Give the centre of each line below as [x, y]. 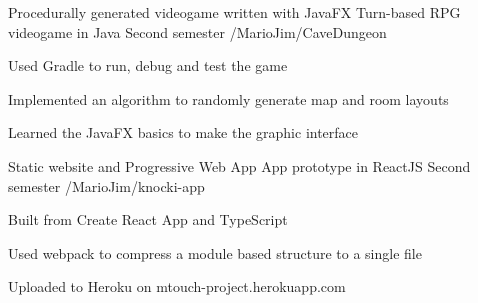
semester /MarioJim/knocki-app [106, 185]
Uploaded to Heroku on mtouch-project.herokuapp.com [177, 286]
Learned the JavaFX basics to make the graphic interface [183, 132]
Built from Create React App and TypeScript [148, 219]
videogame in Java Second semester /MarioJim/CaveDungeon [197, 31]
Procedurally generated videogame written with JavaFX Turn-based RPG [234, 12]
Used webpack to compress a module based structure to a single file [215, 252]
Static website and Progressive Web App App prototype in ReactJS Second [239, 165]
